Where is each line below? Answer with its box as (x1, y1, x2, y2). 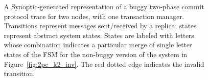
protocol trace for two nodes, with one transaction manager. (4, 11, 184, 21)
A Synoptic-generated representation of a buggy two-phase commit (4, 1, 204, 11)
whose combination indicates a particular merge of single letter (4, 40, 192, 50)
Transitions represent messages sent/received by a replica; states (4, 20, 197, 31)
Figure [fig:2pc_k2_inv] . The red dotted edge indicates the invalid (4, 59, 205, 69)
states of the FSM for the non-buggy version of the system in (4, 49, 187, 59)
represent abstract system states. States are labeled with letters (4, 30, 194, 40)
